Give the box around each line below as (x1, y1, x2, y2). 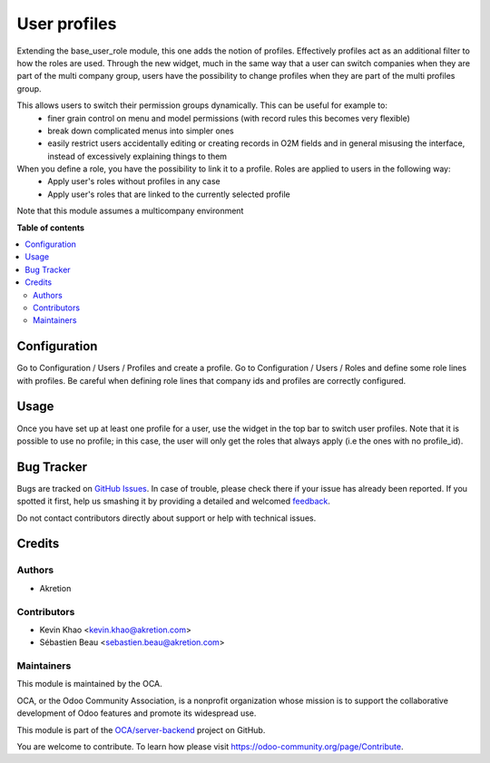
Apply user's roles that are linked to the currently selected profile (47, 189, 290, 200)
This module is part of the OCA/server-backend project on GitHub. (16, 724, 266, 735)
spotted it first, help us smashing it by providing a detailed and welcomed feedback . (16, 495, 331, 507)
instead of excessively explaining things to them (47, 151, 227, 161)
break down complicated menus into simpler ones (47, 125, 235, 136)
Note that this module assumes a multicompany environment (16, 205, 244, 217)
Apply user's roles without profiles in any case (47, 176, 221, 187)
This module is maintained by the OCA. (16, 679, 162, 690)
